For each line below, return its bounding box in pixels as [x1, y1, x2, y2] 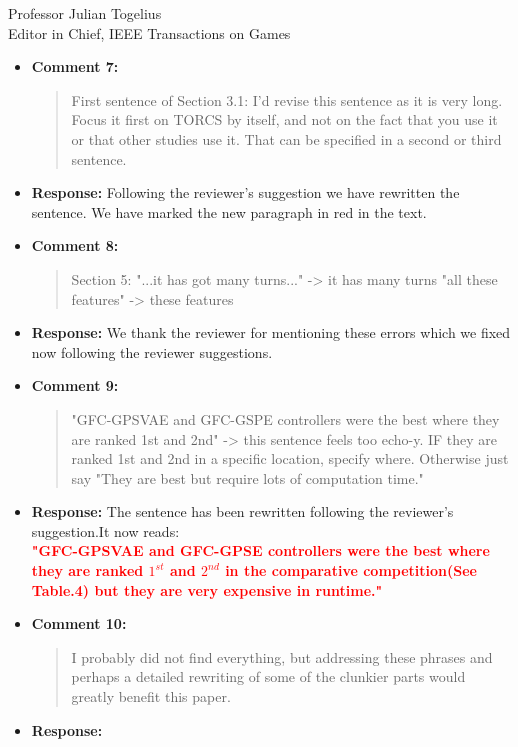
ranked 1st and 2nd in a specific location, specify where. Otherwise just [71, 448, 509, 469]
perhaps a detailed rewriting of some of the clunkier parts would [71, 666, 466, 687]
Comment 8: [31, 235, 119, 256]
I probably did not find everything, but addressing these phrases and [71, 646, 493, 667]
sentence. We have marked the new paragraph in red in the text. [31, 201, 427, 222]
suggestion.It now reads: [31, 520, 180, 541]
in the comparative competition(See [225, 560, 478, 581]
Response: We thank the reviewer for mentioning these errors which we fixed [31, 322, 511, 343]
